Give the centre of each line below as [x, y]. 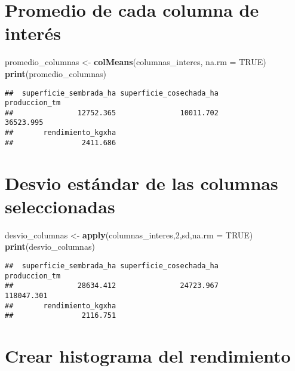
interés [33, 33]
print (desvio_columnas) [50, 246]
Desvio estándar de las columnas [142, 183]
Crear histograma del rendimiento [148, 356]
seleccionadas [60, 206]
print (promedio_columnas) [56, 73]
